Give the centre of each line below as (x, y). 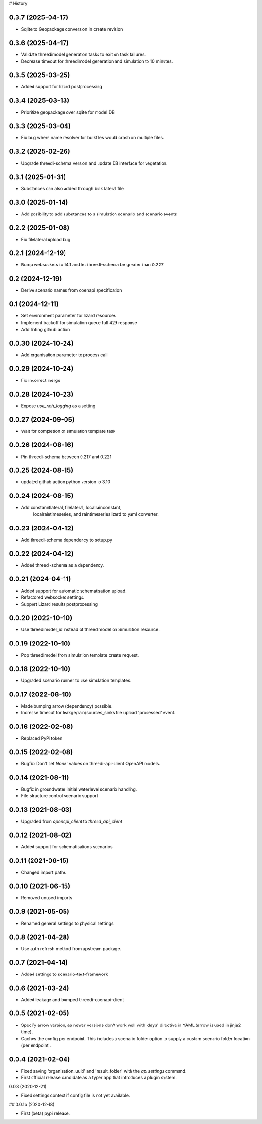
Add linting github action (46, 330)
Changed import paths (44, 872)
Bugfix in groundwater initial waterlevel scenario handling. (79, 789)
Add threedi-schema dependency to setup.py (67, 540)
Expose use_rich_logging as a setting (58, 406)
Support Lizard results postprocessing (59, 604)
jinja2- (236, 1025)
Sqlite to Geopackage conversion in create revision (72, 29)
